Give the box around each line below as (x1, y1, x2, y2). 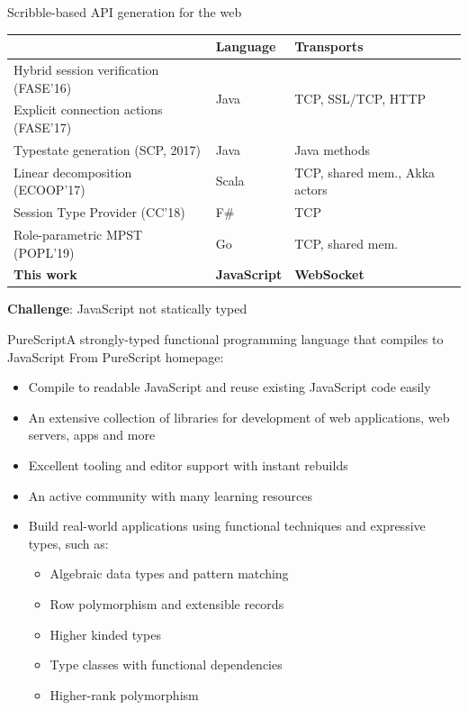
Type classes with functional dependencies (49, 655, 283, 674)
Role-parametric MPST (13, 224, 143, 243)
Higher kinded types (49, 624, 162, 643)
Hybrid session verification (13, 59, 159, 78)
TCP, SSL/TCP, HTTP (294, 88, 427, 107)
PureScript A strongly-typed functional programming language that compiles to (7, 330, 444, 349)
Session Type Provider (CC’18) (13, 203, 185, 222)
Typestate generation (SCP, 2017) (13, 140, 201, 159)
